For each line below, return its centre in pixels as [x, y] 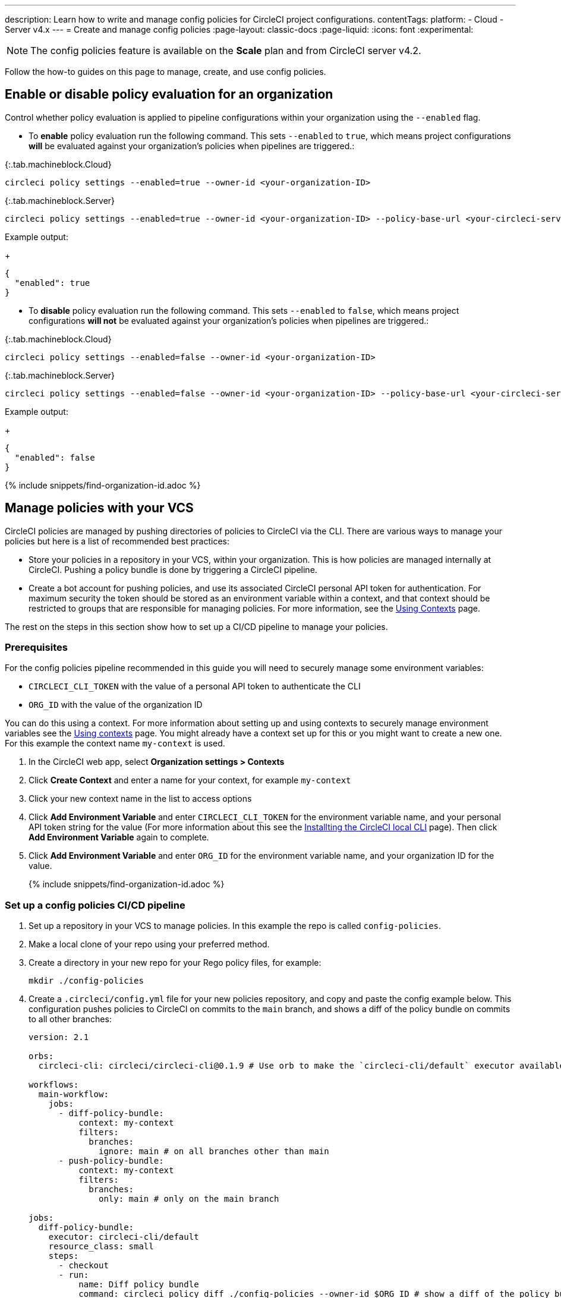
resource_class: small [101, 1247]
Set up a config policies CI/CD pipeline [95, 905]
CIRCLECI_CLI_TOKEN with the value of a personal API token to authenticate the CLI [195, 686]
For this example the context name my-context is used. [115, 743]
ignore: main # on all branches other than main [214, 1151]
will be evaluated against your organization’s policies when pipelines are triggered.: [192, 146]
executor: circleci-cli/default [124, 1237]
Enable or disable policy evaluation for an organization [169, 94]
